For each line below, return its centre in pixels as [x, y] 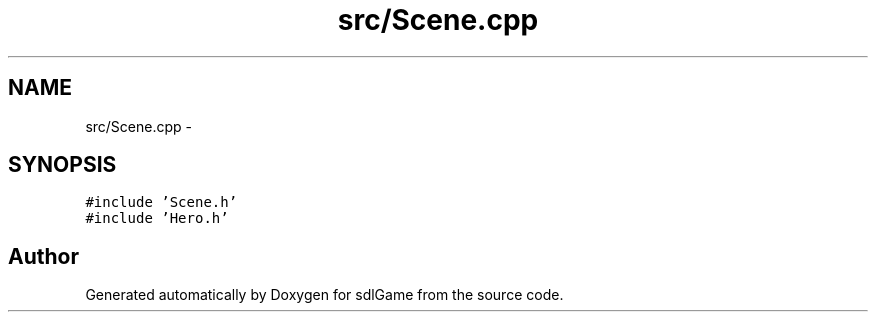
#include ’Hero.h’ [157, 218]
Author [43, 256]
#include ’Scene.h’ [161, 202]
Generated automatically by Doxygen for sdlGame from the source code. [324, 295]
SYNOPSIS [62, 165]
